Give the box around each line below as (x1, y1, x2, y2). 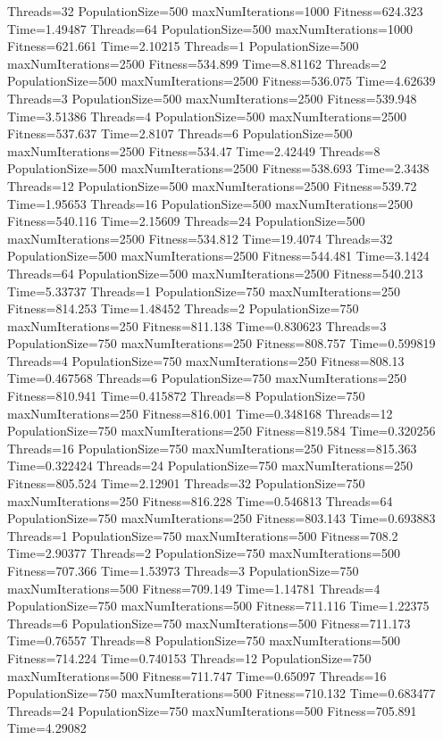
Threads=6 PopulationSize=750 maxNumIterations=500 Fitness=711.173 (7, 613, 411, 632)
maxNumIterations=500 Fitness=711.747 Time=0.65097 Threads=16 (7, 666, 387, 685)
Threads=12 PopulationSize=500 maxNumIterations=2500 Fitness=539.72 (7, 176, 417, 195)
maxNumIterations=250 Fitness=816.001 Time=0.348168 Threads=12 (7, 403, 393, 422)
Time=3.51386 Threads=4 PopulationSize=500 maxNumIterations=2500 (7, 106, 406, 125)
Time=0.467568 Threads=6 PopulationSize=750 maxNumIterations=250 (7, 369, 406, 387)
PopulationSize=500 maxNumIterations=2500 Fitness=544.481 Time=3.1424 (7, 246, 430, 265)
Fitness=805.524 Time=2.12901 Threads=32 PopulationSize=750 (7, 474, 365, 493)
